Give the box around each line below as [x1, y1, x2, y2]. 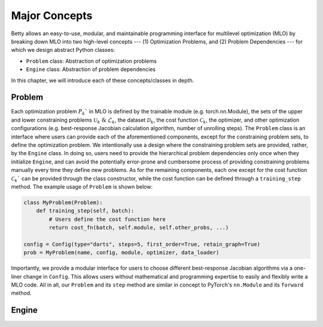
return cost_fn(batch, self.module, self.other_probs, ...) [48, 224, 229, 231]
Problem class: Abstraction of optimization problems [26, 57, 157, 64]
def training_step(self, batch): [36, 208, 135, 214]
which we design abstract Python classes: [11, 47, 115, 54]
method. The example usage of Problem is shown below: [11, 183, 153, 190]
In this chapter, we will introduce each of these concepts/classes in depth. [11, 76, 194, 84]
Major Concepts [11, 9, 93, 22]
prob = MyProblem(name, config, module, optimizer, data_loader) [23, 249, 220, 256]
